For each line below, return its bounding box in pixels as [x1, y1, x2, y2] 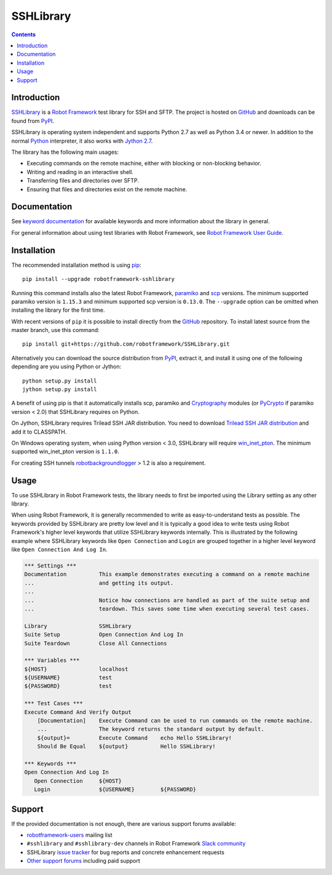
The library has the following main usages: [11, 148, 119, 156]
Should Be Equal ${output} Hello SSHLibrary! [37, 743, 216, 750]
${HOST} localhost [24, 665, 128, 673]
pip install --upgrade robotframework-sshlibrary [22, 275, 175, 283]
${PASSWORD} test [24, 683, 113, 690]
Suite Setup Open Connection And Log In [24, 631, 184, 638]
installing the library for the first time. [11, 306, 105, 314]
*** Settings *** [24, 563, 77, 569]
